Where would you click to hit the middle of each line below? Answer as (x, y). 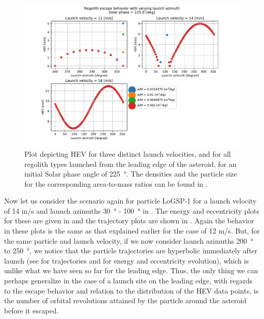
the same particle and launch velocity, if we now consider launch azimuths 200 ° (129, 240)
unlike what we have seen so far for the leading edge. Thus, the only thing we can (131, 270)
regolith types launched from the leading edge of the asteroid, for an (130, 164)
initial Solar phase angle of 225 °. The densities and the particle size (131, 174)
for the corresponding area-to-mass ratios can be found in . (116, 183)
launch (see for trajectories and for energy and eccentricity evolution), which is (126, 260)
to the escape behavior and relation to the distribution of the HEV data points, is (131, 290)
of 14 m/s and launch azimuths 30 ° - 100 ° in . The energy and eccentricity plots (132, 210)
